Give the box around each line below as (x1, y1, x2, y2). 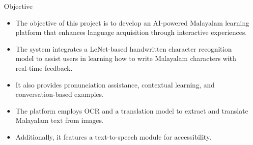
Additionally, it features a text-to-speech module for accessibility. (15, 131, 212, 142)
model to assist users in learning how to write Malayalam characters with (15, 53, 236, 63)
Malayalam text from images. (15, 115, 104, 125)
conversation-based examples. (15, 89, 104, 99)
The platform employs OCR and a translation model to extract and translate (15, 105, 248, 116)
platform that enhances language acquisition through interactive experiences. (15, 27, 247, 37)
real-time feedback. (15, 62, 73, 73)
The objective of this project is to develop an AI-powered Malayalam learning (15, 17, 250, 28)
